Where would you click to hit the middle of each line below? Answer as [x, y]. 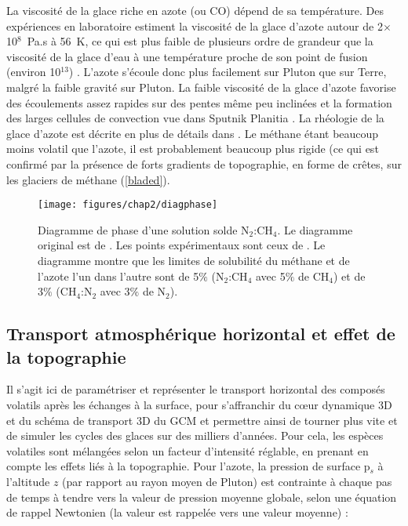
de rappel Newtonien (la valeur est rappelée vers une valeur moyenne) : [177, 512]
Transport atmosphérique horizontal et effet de [201, 334]
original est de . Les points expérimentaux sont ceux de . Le [182, 245]
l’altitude [28, 481]
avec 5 [270, 276]
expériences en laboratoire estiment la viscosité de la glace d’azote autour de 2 [195, 25]
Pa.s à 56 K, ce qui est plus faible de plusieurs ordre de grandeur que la [200, 41]
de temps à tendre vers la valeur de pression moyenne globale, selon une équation [202, 497]
